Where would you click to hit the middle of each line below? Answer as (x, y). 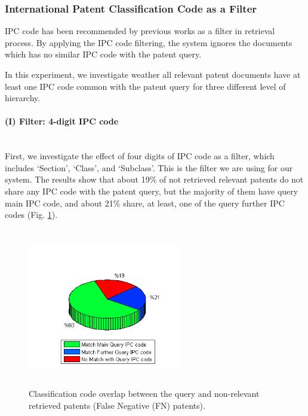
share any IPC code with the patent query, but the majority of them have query (152, 191)
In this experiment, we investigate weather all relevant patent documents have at (153, 74)
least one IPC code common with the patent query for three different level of (145, 86)
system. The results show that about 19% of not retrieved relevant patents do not (154, 179)
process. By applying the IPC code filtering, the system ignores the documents (149, 42)
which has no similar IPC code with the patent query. (103, 54)
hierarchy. (23, 98)
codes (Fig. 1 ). (31, 215)
